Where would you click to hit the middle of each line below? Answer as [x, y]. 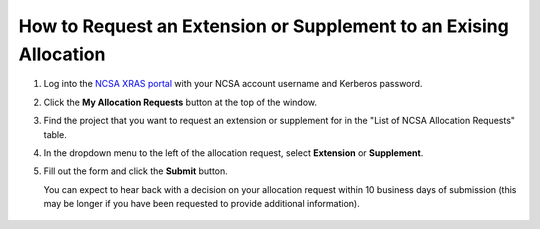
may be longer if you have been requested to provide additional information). [201, 204]
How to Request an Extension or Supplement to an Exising [263, 26]
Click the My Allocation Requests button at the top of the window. [180, 102]
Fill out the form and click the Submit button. [136, 171]
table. [55, 134]
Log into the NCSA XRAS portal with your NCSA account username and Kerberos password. [233, 84]
